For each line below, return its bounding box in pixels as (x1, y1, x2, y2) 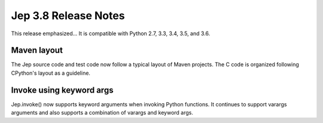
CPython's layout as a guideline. (11, 69, 91, 76)
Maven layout (11, 45, 63, 56)
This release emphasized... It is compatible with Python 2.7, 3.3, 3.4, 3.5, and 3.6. (11, 30, 211, 37)
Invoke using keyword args (11, 85, 114, 95)
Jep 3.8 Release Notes (11, 9, 125, 22)
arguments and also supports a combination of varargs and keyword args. (11, 109, 194, 116)
